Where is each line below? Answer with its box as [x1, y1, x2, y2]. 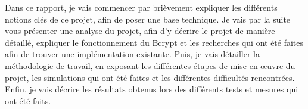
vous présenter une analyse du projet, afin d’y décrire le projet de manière [5, 24, 275, 37]
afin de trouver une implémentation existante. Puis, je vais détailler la [5, 48, 260, 60]
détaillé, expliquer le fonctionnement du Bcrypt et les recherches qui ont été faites [5, 36, 304, 48]
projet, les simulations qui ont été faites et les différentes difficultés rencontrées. [5, 71, 295, 83]
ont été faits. [5, 94, 51, 107]
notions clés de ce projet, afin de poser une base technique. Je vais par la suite [5, 13, 291, 25]
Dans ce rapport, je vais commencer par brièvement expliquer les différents [5, 1, 278, 13]
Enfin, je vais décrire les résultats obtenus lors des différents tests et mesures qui [5, 83, 298, 95]
